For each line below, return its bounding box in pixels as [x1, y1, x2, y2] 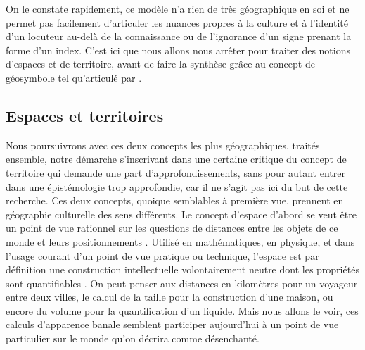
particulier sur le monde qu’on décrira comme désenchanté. [6, 331, 260, 346]
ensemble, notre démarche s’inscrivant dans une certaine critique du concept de [6, 151, 347, 166]
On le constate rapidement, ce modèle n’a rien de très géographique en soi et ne [6, 1, 350, 15]
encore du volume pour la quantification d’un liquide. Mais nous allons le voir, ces [6, 303, 359, 318]
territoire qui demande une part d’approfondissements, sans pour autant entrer [6, 165, 345, 180]
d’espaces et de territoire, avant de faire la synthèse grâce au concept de [6, 56, 315, 71]
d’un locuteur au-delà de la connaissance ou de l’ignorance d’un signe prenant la [6, 29, 352, 44]
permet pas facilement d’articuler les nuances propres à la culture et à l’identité [6, 15, 349, 30]
